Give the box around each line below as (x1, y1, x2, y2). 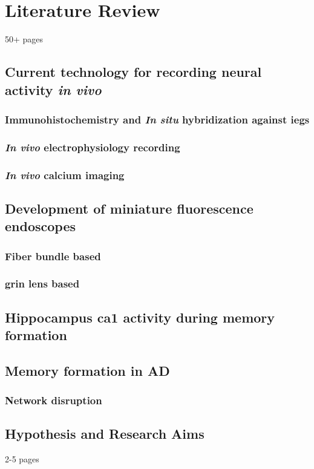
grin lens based (5, 276, 80, 291)
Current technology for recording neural (5, 62, 262, 81)
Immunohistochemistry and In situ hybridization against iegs (5, 111, 310, 126)
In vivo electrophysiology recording (5, 139, 180, 154)
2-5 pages (5, 453, 39, 465)
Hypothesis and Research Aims (5, 424, 204, 443)
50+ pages (5, 33, 44, 45)
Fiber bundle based (5, 248, 101, 263)
